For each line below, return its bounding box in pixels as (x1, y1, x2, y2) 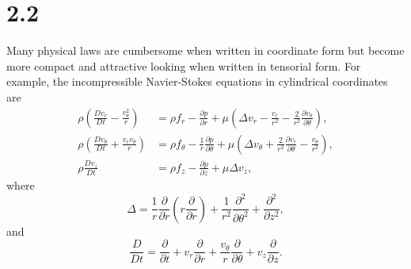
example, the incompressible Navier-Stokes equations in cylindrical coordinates (6, 73, 388, 90)
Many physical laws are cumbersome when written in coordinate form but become (6, 42, 405, 59)
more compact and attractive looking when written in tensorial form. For (6, 57, 361, 74)
